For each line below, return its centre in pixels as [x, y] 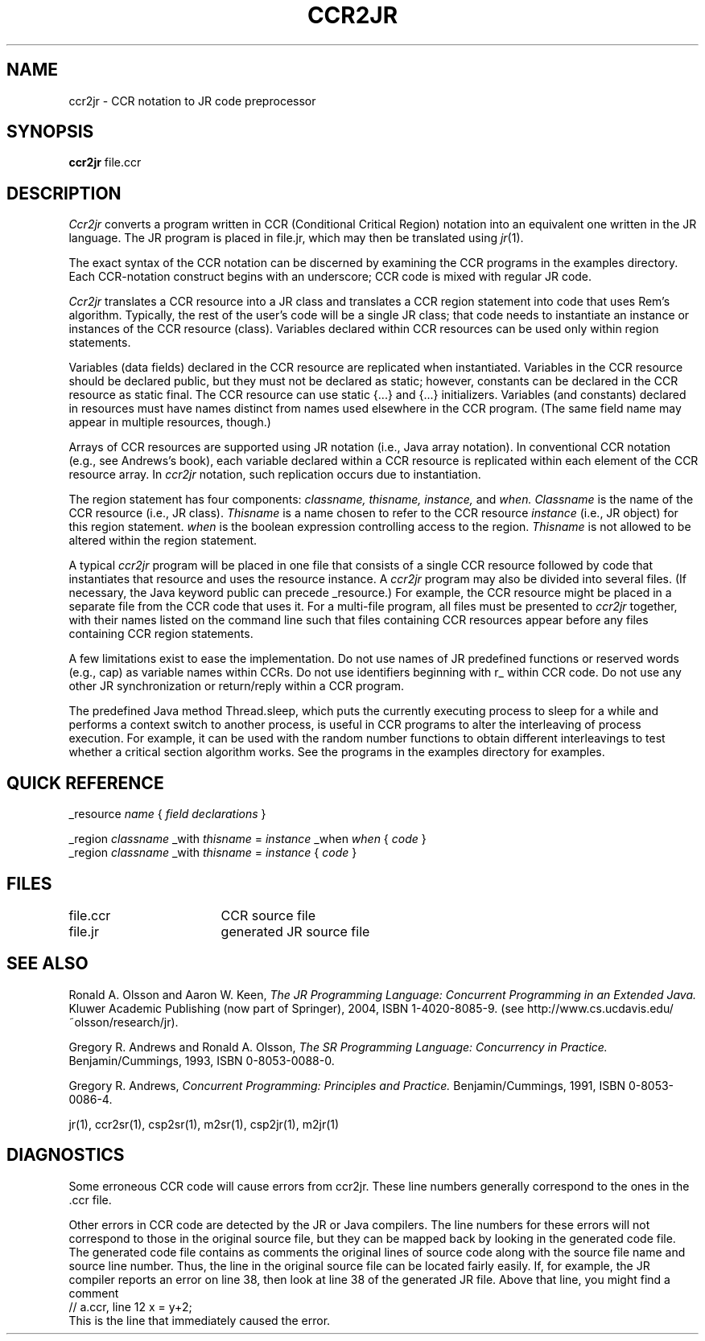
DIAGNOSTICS [66, 1155]
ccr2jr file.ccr [105, 162]
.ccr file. [90, 1199]
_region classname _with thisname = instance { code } [213, 853]
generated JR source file [295, 931]
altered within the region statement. [163, 541]
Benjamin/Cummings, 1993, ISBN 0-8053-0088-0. [202, 1060]
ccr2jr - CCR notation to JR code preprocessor [192, 101]
